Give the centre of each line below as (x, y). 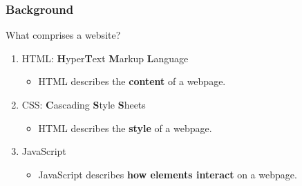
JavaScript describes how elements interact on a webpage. (168, 174)
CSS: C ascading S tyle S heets (84, 104)
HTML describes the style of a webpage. (125, 128)
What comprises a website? (63, 35)
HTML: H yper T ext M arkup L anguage (105, 58)
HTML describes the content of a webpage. (132, 81)
